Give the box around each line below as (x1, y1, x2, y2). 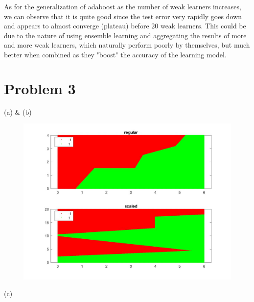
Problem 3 (4, 78, 76, 98)
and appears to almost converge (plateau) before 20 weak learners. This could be (4, 21, 246, 31)
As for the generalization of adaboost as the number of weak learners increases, (4, 1, 241, 11)
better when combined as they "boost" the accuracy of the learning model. (4, 49, 227, 59)
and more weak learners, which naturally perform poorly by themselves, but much (4, 40, 250, 50)
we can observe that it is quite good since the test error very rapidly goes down (4, 11, 242, 21)
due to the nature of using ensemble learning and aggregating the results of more (4, 30, 247, 40)
